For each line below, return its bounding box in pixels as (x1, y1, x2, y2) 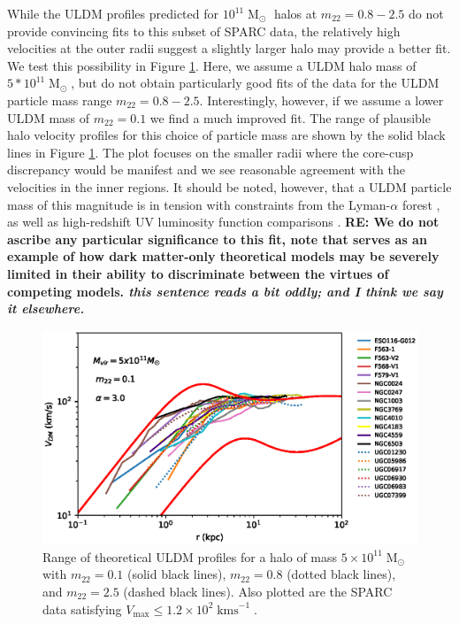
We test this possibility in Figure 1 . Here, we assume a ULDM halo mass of (7, 56, 417, 74)
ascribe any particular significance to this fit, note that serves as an (7, 229, 427, 248)
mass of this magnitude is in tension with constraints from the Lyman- (7, 195, 391, 213)
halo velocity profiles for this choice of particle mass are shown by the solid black (7, 126, 446, 144)
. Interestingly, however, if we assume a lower (199, 90, 444, 109)
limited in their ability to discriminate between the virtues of (7, 264, 389, 282)
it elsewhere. (7, 299, 85, 318)
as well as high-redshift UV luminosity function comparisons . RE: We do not (7, 212, 440, 231)
